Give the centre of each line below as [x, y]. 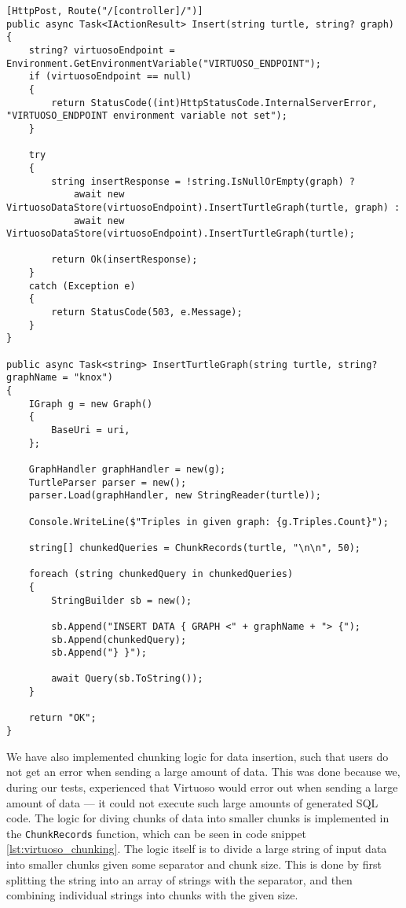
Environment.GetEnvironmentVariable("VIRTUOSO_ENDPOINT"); [164, 63]
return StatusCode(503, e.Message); [147, 312]
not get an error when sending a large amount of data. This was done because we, [203, 772]
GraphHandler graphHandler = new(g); [127, 469]
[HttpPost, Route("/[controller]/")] [105, 11]
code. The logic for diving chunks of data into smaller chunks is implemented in [198, 818]
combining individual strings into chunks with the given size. [152, 895]
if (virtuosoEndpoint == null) [110, 77]
